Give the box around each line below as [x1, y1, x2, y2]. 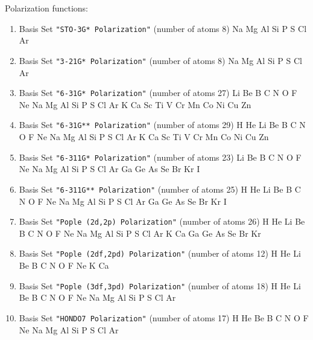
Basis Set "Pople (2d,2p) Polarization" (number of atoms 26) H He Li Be [19, 215, 305, 228]
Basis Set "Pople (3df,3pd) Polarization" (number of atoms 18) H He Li [19, 279, 301, 292]
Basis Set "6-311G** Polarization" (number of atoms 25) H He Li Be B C [19, 182, 301, 195]
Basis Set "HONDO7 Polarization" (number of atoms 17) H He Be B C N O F [19, 311, 309, 324]
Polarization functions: [5, 2, 89, 14]
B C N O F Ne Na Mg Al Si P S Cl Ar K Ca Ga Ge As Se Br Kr [19, 226, 261, 239]
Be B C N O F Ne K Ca [19, 259, 109, 271]
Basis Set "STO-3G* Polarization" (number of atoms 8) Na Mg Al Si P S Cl [19, 22, 307, 34]
